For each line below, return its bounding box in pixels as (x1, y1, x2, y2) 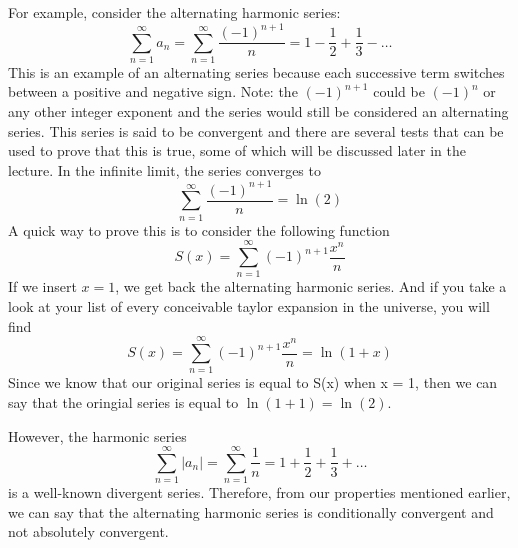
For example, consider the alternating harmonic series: (8, 2, 341, 22)
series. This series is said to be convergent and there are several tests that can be (8, 120, 504, 141)
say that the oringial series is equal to (8, 391, 239, 412)
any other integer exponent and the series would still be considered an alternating (8, 101, 509, 122)
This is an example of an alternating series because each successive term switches (8, 61, 505, 82)
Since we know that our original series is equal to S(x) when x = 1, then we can (8, 372, 498, 393)
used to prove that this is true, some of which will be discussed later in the (8, 140, 466, 161)
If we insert (8, 276, 77, 297)
